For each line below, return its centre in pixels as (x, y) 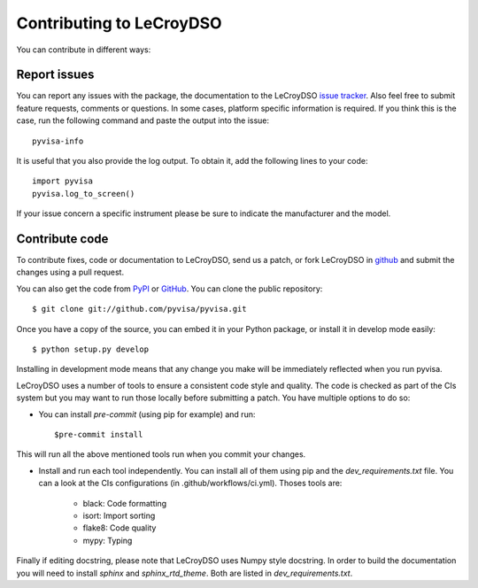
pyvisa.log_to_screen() (84, 193)
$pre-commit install (99, 434)
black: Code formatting (125, 503)
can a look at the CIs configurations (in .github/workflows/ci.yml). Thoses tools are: (190, 484)
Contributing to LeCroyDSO (119, 23)
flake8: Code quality (119, 528)
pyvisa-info (58, 141)
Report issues (55, 75)
